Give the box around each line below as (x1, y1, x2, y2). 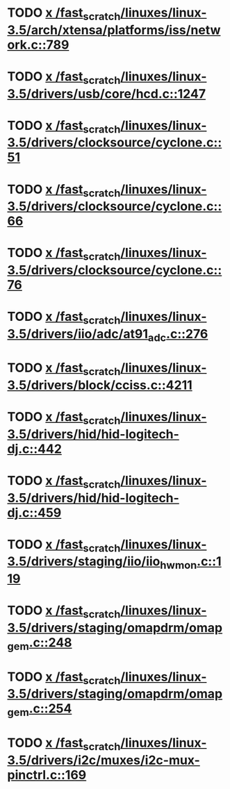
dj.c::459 (7, 505, 62, 520)
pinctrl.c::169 (7, 767, 87, 783)
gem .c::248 (7, 634, 72, 653)
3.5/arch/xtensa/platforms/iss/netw (7, 22, 221, 38)
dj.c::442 (7, 441, 63, 456)
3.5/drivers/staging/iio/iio (7, 554, 161, 570)
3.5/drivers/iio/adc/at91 (7, 326, 148, 342)
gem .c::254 (7, 701, 72, 719)
